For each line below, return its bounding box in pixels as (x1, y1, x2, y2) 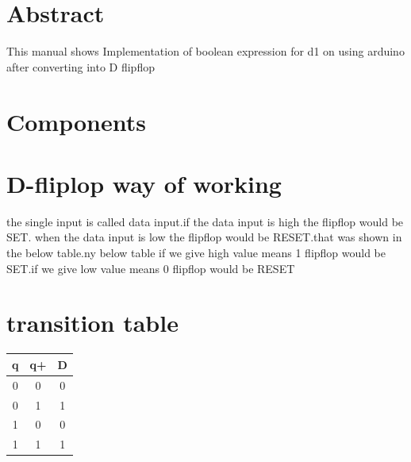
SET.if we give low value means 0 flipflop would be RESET (6, 260, 295, 276)
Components (6, 105, 146, 137)
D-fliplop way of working (6, 167, 282, 199)
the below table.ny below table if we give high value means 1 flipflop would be (6, 244, 386, 260)
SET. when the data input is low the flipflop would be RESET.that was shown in (6, 229, 402, 245)
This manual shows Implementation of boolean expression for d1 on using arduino (6, 43, 405, 60)
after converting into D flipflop (6, 58, 155, 75)
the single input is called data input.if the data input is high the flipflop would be (6, 213, 404, 229)
